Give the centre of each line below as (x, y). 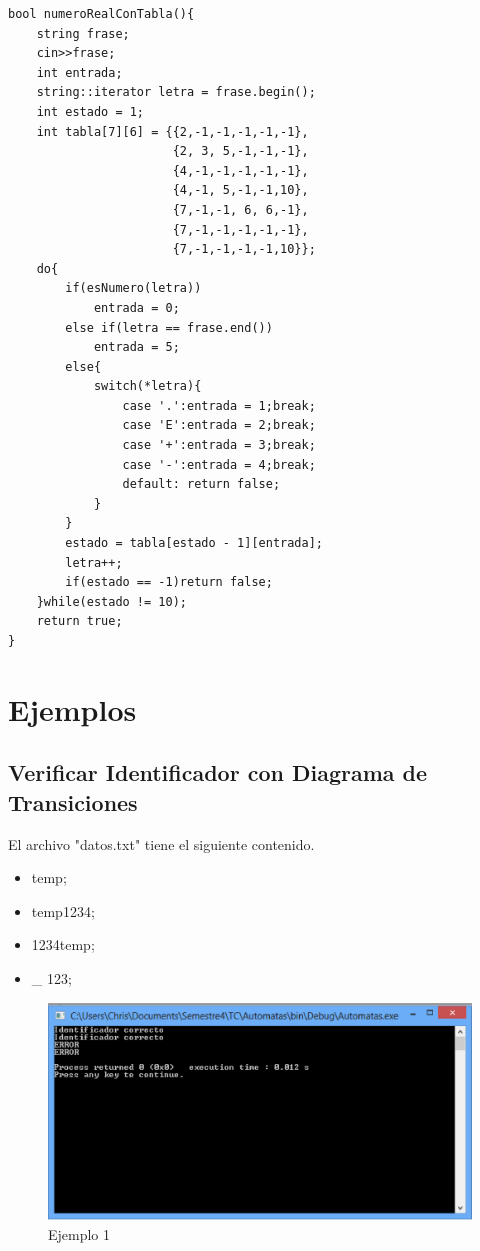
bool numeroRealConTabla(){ (101, 14)
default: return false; (201, 484)
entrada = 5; (136, 347)
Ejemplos (72, 708)
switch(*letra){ (147, 386)
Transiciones (73, 801)
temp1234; (63, 910)
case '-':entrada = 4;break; (219, 464)
